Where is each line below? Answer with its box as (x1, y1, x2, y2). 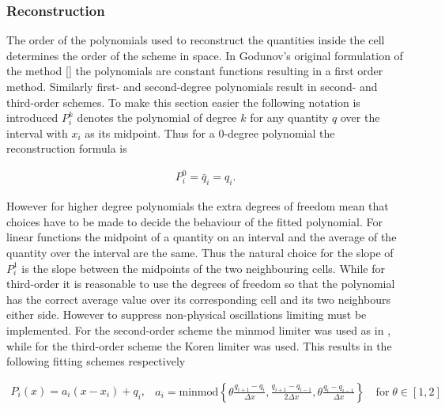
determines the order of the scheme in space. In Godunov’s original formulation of (6, 47, 403, 63)
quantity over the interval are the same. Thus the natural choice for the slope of (6, 244, 394, 261)
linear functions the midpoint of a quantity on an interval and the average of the (6, 229, 397, 245)
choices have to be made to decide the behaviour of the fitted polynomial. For (6, 213, 383, 229)
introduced (6, 109, 58, 126)
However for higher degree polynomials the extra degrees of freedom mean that (6, 198, 389, 214)
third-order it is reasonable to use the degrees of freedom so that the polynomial (6, 275, 395, 292)
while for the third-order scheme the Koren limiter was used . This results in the (6, 337, 392, 354)
